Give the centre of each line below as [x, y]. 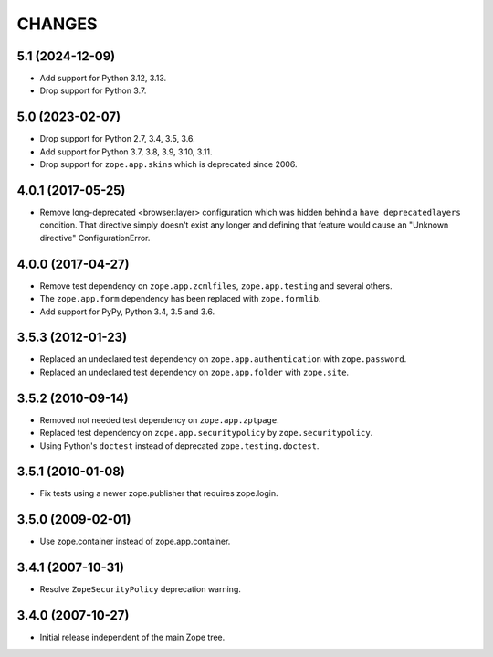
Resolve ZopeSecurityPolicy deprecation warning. [140, 589]
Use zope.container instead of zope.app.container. [135, 541]
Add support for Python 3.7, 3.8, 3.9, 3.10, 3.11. [126, 152]
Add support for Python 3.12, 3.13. [103, 79]
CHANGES [57, 24]
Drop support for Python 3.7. [93, 90]
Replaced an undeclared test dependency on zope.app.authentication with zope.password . [223, 359]
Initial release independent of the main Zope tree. [132, 637]
